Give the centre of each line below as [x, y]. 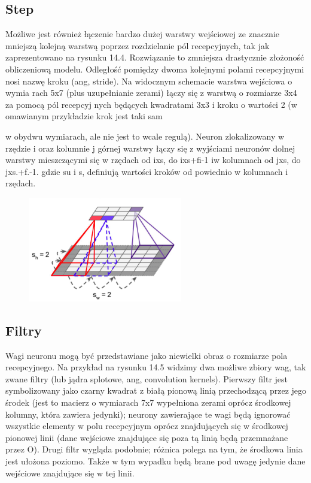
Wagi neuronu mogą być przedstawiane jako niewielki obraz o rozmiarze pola [147, 355]
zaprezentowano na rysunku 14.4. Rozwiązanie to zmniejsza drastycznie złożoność [155, 57]
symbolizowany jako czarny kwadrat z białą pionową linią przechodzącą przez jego [156, 390]
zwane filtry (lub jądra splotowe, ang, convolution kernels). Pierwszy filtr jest [147, 378]
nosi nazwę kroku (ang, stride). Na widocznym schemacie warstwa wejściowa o [149, 81]
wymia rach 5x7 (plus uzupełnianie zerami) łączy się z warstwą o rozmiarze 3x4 [151, 93]
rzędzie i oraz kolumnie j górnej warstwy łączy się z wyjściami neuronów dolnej [150, 148]
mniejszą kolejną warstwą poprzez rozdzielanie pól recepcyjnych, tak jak [138, 45]
